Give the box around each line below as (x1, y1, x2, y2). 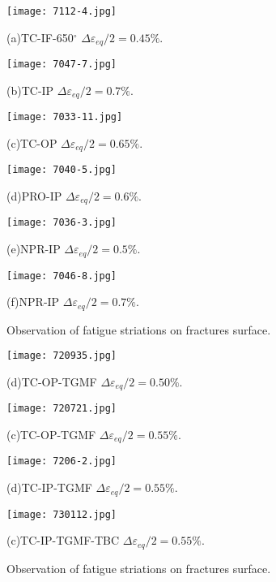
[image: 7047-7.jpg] (6, 58, 117, 71)
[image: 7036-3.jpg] (6, 217, 117, 229)
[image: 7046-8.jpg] (6, 269, 117, 282)
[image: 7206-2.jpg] (6, 455, 117, 468)
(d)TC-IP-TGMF (6, 479, 92, 496)
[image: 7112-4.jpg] (6, 6, 117, 17)
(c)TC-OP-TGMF (6, 426, 96, 443)
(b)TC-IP (6, 81, 54, 98)
